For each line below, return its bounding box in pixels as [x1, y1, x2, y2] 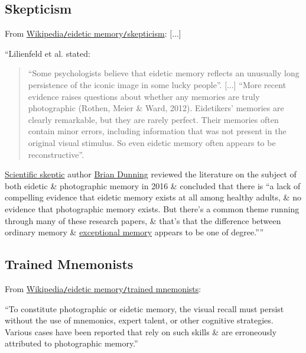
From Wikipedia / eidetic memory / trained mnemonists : [5, 282, 201, 294]
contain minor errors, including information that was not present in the [28, 125, 287, 137]
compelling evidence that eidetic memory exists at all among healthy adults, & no [5, 191, 301, 203]
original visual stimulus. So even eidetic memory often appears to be [28, 137, 276, 149]
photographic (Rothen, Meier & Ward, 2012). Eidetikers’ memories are [28, 102, 284, 114]
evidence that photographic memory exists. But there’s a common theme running [5, 202, 300, 215]
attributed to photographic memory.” [5, 337, 138, 349]
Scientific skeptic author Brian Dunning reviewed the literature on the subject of [5, 168, 297, 180]
